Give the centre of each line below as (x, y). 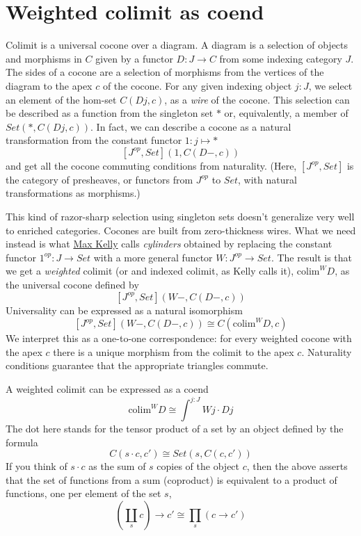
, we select (330, 85)
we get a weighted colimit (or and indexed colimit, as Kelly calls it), (150, 271)
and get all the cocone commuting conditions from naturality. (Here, (151, 165)
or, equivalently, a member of (286, 113)
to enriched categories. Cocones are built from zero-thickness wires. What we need (181, 230)
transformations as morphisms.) (73, 193)
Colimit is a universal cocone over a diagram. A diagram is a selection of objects (177, 45)
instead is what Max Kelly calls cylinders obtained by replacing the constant (169, 244)
